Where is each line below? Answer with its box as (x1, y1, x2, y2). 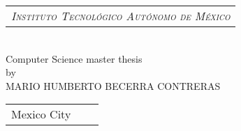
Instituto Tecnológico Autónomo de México (11, 8, 231, 24)
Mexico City (11, 106, 71, 123)
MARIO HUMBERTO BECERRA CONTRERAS (6, 78, 221, 93)
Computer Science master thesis (6, 51, 143, 65)
